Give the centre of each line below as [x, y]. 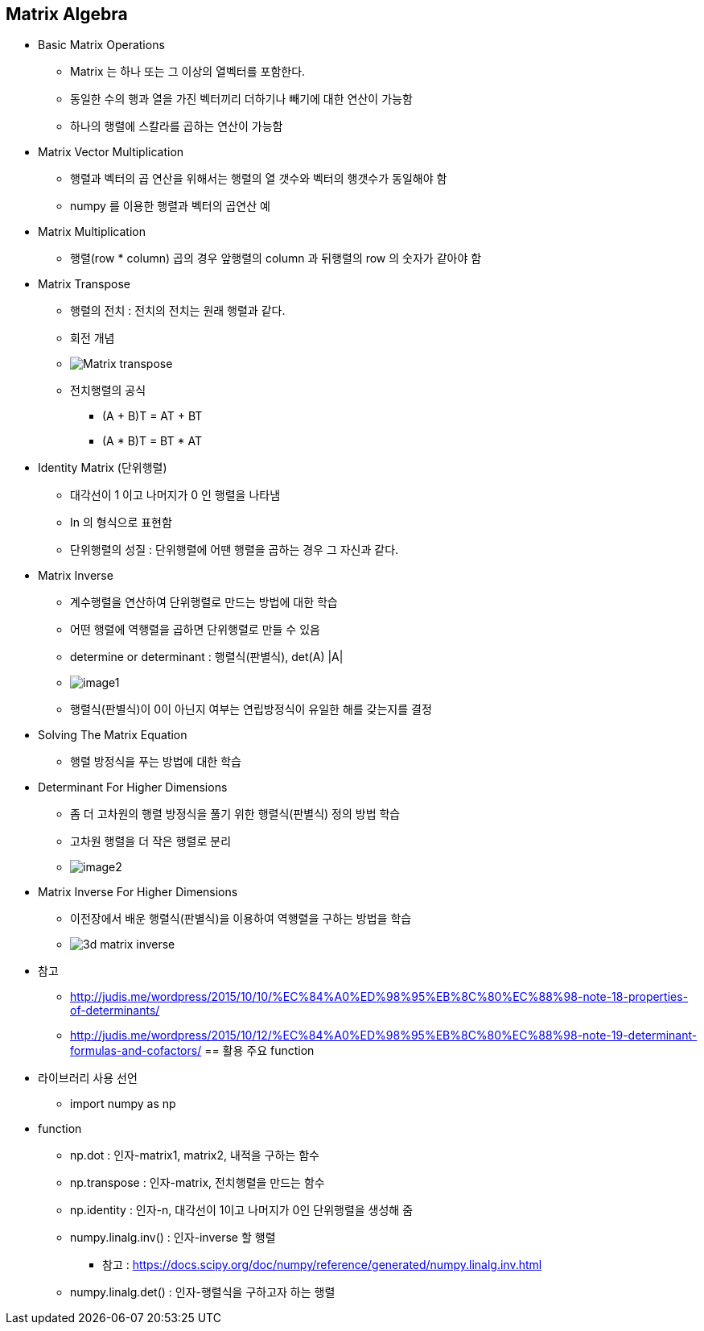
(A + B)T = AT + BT [152, 416]
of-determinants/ [115, 1011]
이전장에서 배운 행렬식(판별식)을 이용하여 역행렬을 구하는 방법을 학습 [241, 919]
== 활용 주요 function [259, 1051]
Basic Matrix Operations [101, 45]
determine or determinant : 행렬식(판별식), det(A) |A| [207, 657]
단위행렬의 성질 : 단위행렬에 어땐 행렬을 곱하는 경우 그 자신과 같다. [235, 550]
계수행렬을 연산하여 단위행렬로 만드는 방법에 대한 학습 [204, 602]
